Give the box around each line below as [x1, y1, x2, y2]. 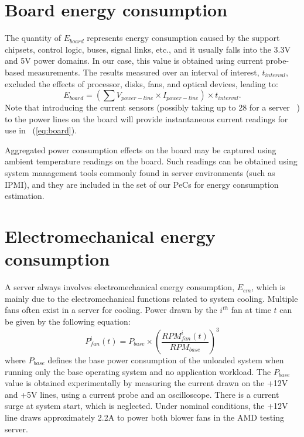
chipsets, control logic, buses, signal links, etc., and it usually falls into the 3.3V [5, 43, 291, 55]
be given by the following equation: [5, 315, 131, 327]
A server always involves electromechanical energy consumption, [5, 281, 235, 293]
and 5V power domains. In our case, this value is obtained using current [5, 54, 264, 67]
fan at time [231, 304, 271, 316]
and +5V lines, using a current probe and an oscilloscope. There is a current [5, 388, 279, 400]
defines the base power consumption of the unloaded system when [47, 354, 284, 366]
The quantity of [5, 32, 62, 44]
